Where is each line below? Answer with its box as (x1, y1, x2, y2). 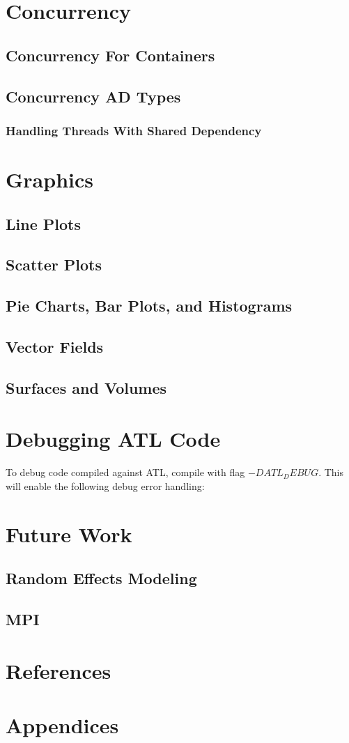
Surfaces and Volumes (6, 376, 167, 398)
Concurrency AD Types (6, 85, 181, 107)
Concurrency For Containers (6, 44, 215, 66)
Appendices (6, 710, 119, 739)
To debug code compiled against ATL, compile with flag (6, 465, 245, 480)
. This (318, 465, 343, 480)
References (6, 656, 111, 684)
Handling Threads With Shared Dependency (6, 121, 262, 139)
